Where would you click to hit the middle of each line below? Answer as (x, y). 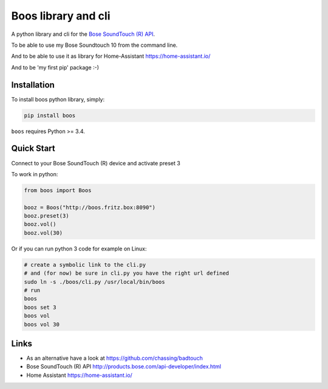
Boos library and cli (61, 16)
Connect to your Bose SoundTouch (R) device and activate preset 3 (96, 163)
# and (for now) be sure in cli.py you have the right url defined (127, 273)
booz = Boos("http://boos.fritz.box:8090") (90, 207)
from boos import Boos (58, 190)
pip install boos (50, 115)
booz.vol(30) (43, 233)
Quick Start (33, 149)
